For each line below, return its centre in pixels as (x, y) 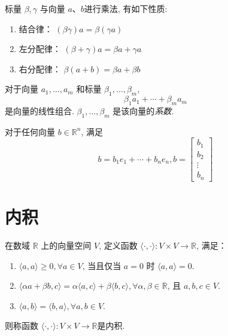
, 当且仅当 (102, 265)
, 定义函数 (118, 245)
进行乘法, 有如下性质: (126, 8)
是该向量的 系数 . (143, 110)
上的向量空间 (66, 245)
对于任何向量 (30, 131)
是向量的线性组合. (39, 110)
